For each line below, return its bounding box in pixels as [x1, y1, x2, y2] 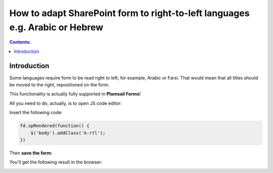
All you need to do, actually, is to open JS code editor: [9, 100, 122, 106]
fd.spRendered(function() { [20, 123, 89, 129]
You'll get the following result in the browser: [9, 159, 103, 165]
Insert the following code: [9, 110, 63, 116]
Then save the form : [9, 150, 53, 156]
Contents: [9, 39, 31, 45]
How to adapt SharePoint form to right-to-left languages [9, 8, 250, 19]
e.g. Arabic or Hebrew [9, 22, 104, 33]
